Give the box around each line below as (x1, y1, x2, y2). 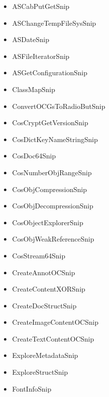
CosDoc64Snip (12, 150, 56, 161)
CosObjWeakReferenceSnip (12, 234, 94, 244)
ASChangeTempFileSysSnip (12, 17, 96, 28)
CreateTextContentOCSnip (12, 333, 94, 344)
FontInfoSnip (12, 383, 51, 394)
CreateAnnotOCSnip (12, 267, 75, 277)
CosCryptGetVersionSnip (12, 117, 88, 128)
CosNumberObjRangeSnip (12, 167, 92, 177)
